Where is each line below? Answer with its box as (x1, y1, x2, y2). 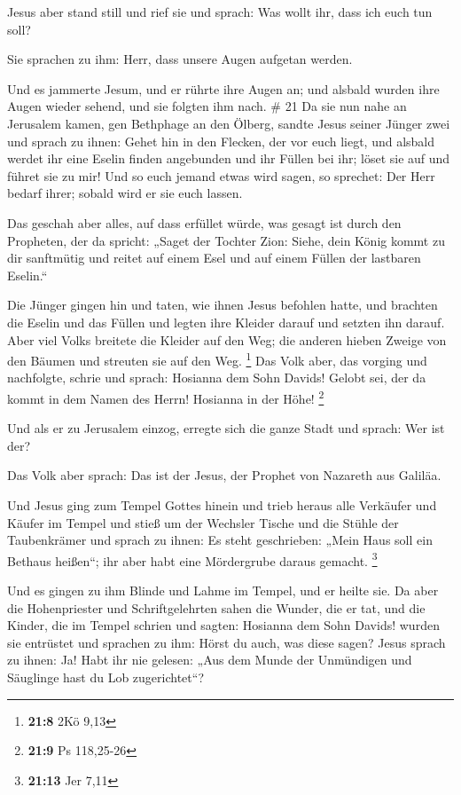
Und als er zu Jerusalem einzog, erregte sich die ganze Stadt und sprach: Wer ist (7, 419, 445, 437)
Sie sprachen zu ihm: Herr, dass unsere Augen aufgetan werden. (7, 50, 353, 68)
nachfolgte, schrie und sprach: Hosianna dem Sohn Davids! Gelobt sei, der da (7, 368, 426, 387)
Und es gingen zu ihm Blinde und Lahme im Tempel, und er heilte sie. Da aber (7, 581, 439, 599)
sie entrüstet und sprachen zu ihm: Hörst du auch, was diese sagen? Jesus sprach (7, 633, 446, 651)
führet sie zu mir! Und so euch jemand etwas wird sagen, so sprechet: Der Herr (7, 166, 435, 185)
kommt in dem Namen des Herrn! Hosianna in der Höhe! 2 (7, 386, 324, 407)
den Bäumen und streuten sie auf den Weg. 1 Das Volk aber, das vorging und (7, 349, 427, 369)
